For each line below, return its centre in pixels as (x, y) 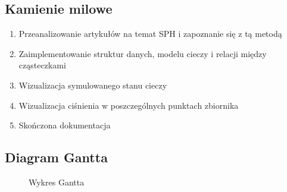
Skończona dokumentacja (65, 125)
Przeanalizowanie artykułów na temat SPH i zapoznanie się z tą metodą (150, 34)
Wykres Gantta (57, 182)
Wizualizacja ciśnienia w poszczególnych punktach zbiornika (129, 105)
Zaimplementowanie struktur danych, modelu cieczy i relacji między (143, 53)
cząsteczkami (42, 65)
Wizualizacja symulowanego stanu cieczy (93, 85)
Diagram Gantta (56, 157)
